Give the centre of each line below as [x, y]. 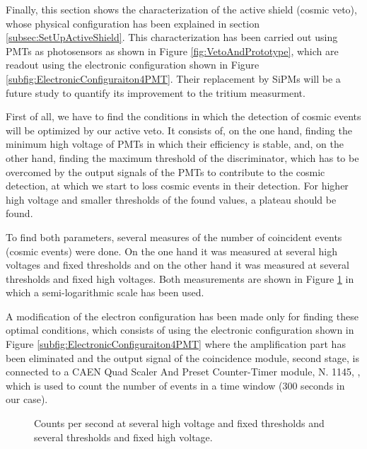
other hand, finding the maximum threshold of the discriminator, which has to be [182, 157]
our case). [27, 399]
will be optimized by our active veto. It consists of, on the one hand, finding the [179, 130]
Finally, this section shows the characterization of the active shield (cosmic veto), [181, 9]
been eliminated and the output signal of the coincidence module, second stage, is [183, 357]
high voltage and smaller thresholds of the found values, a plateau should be [171, 199]
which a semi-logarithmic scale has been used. [105, 292]
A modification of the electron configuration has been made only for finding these [182, 316]
